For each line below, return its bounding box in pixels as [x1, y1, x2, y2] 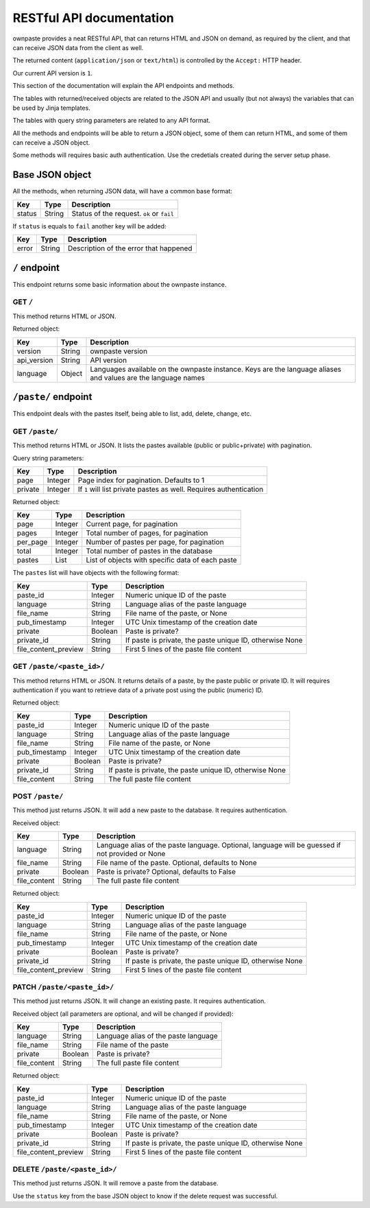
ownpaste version [90, 346, 147, 356]
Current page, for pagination [86, 519, 178, 529]
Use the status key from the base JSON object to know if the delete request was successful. [12, 1192, 278, 1200]
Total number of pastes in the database [86, 546, 212, 556]
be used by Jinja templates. [12, 104, 90, 112]
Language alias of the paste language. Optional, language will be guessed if [96, 840, 341, 850]
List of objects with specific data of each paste [86, 556, 238, 565]
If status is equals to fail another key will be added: [12, 222, 166, 230]
